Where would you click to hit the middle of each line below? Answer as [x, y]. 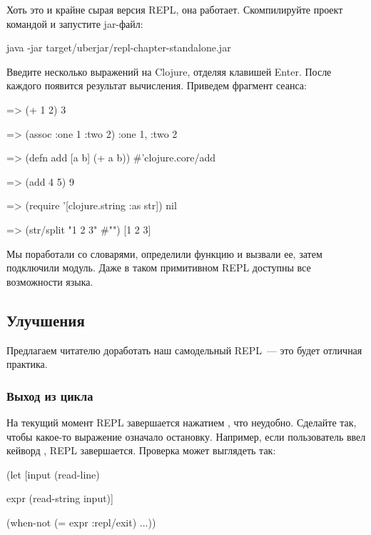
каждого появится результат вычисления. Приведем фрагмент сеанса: [157, 85]
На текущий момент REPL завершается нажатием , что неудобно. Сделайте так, [182, 422]
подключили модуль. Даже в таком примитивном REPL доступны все [159, 267]
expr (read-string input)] [60, 498]
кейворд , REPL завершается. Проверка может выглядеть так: [141, 450]
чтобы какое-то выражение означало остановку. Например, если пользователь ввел [186, 436]
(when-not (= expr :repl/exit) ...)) [81, 522]
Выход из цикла [50, 395]
